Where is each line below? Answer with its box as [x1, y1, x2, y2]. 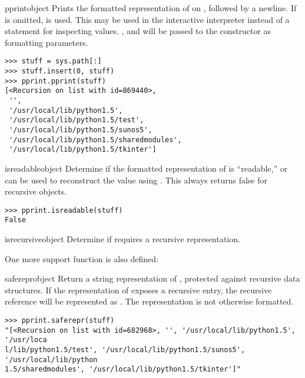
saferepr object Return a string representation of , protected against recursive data [5, 272, 300, 285]
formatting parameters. [5, 36, 88, 48]
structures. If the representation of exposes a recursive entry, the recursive [5, 283, 272, 296]
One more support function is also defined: [5, 252, 158, 265]
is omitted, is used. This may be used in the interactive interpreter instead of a [5, 13, 290, 25]
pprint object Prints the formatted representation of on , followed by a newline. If [5, 2, 297, 14]
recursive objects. [5, 185, 67, 198]
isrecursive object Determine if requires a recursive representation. [5, 233, 240, 245]
